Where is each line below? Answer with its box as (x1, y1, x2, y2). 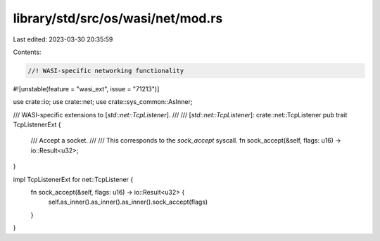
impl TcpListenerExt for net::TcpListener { (13, 175, 134, 183)
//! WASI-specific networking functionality (27, 67, 184, 74)
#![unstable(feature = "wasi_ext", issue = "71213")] (13, 84, 160, 93)
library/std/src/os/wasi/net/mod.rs (13, 11, 223, 26)
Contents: (13, 48, 42, 56)
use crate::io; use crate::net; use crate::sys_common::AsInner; (13, 98, 193, 106)
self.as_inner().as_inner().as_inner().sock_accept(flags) (48, 197, 208, 207)
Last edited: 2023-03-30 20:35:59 (13, 35, 113, 44)
